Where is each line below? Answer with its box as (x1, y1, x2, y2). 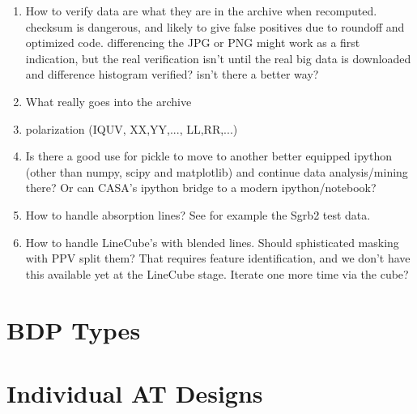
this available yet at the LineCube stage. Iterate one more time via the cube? (25, 265, 409, 282)
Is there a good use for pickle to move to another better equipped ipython (25, 147, 392, 164)
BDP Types (6, 313, 141, 346)
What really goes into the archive (25, 92, 192, 109)
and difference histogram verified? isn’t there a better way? (25, 66, 319, 83)
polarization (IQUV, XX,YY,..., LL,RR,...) (25, 120, 238, 137)
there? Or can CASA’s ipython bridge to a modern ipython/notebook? (25, 179, 377, 196)
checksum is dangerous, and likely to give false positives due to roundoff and (25, 18, 405, 35)
